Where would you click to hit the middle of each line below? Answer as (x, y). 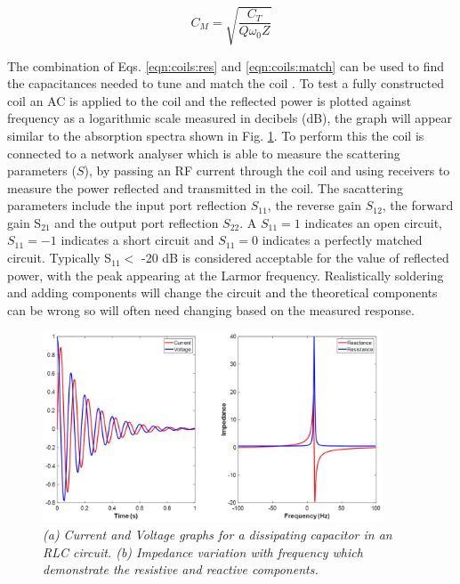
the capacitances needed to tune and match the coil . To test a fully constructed (226, 83)
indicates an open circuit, (373, 222)
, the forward (418, 205)
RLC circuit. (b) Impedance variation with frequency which (203, 552)
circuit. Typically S (60, 258)
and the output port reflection (137, 222)
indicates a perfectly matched (342, 240)
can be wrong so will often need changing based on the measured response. (211, 309)
